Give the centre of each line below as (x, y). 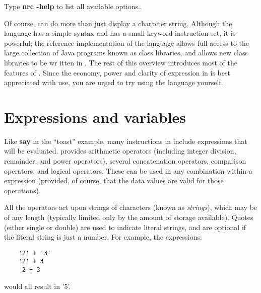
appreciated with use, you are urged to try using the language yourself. (114, 82)
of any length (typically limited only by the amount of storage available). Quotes (129, 217)
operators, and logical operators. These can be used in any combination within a (128, 170)
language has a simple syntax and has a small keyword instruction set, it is (120, 33)
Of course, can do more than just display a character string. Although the (118, 23)
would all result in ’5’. (38, 286)
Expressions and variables (95, 117)
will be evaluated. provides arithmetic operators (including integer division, (120, 151)
